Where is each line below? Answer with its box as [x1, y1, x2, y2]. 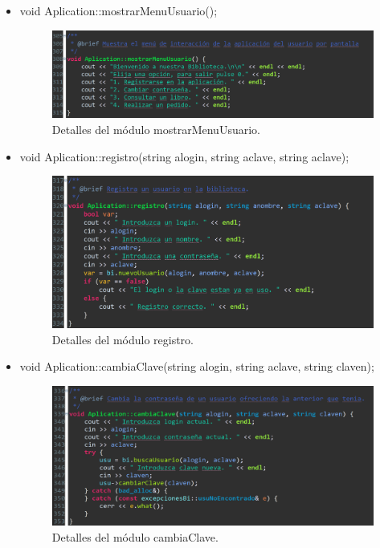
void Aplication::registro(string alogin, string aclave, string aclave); [19, 148, 349, 164]
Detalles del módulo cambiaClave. [51, 528, 219, 545]
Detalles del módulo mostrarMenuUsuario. [51, 121, 260, 137]
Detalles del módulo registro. [51, 331, 194, 347]
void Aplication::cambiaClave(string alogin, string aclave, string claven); [19, 358, 374, 375]
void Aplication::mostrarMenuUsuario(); [19, 2, 218, 18]
